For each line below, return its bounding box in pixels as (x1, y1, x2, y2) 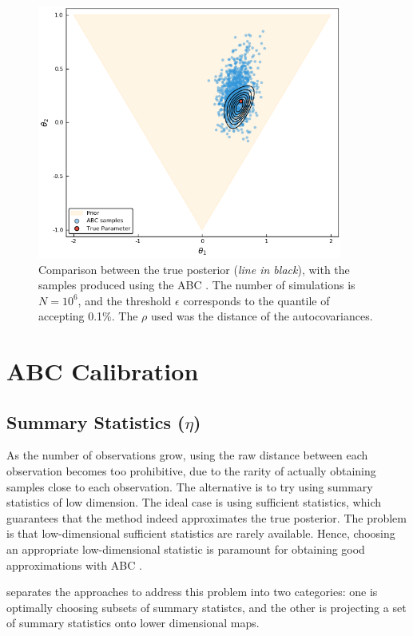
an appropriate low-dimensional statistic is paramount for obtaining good (6, 541, 365, 558)
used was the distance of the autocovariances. (151, 308, 373, 324)
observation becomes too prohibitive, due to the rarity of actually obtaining (6, 463, 376, 479)
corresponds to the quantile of (183, 292, 330, 308)
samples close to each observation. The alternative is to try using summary (6, 478, 373, 495)
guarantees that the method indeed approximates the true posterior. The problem (6, 509, 407, 526)
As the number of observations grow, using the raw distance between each (6, 447, 368, 463)
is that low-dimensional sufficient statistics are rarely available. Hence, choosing (6, 525, 395, 542)
